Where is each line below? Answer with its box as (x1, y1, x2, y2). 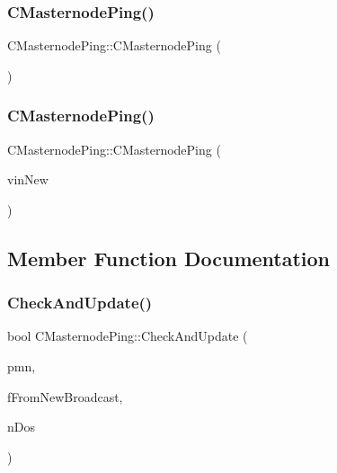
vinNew (7, 170, 49, 189)
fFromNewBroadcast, (7, 387, 123, 406)
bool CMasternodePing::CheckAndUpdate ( (7, 326, 248, 345)
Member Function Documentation (7, 244, 331, 272)
